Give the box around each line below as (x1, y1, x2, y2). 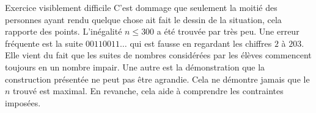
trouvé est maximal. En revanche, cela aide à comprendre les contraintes (13, 84, 284, 97)
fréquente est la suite (5, 36, 83, 49)
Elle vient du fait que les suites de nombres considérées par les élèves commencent (5, 49, 312, 61)
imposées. (5, 96, 41, 109)
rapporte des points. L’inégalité (5, 25, 122, 38)
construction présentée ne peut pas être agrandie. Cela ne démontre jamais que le (5, 72, 310, 85)
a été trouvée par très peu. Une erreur (156, 25, 299, 38)
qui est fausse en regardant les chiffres (130, 36, 272, 49)
